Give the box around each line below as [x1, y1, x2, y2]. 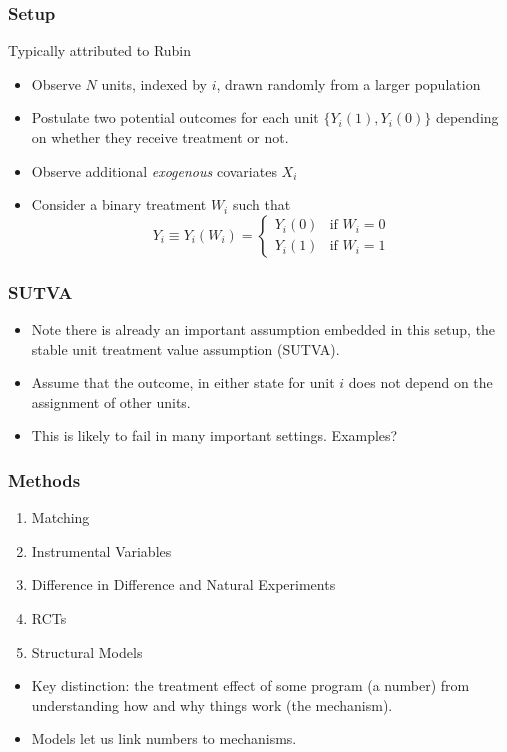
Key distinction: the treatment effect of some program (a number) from [31, 675, 470, 696]
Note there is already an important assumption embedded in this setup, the [31, 319, 496, 339]
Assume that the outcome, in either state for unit [31, 372, 335, 393]
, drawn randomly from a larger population [216, 73, 481, 94]
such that [232, 194, 291, 215]
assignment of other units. [31, 391, 191, 412]
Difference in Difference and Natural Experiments [31, 574, 336, 595]
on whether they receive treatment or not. [31, 127, 289, 147]
